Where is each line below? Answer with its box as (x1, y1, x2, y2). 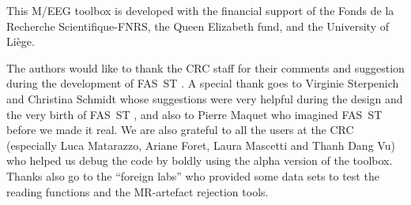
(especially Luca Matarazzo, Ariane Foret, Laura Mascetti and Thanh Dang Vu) (6, 136, 395, 153)
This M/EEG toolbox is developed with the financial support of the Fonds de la (6, 2, 394, 18)
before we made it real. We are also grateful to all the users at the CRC (6, 121, 354, 138)
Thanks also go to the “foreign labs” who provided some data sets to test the (6, 167, 379, 184)
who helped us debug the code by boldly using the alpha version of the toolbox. (6, 152, 393, 169)
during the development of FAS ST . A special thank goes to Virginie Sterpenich (6, 75, 399, 91)
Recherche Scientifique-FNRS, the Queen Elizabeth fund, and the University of (6, 17, 389, 34)
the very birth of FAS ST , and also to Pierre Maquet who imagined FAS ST (6, 106, 383, 122)
